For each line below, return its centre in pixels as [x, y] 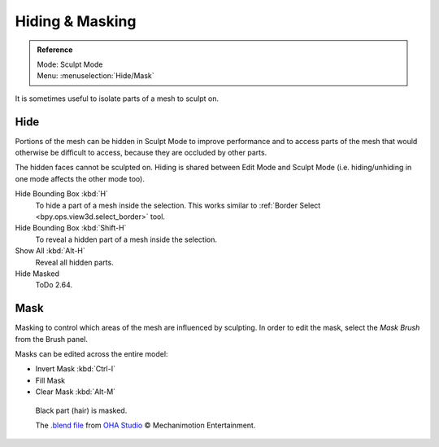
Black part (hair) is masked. [81, 410]
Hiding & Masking [76, 21]
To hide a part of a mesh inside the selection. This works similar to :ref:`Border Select [178, 205]
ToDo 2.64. [54, 285]
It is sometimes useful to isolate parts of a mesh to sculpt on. [117, 99]
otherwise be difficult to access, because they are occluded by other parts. [141, 153]
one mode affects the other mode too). [80, 178]
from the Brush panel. [52, 339]
